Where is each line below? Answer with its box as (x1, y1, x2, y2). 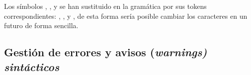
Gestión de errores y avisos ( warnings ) (4, 44, 207, 60)
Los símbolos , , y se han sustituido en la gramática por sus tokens (4, 1, 207, 11)
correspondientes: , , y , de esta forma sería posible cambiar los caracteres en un (4, 10, 248, 21)
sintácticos (4, 59, 60, 74)
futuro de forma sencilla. (4, 20, 79, 31)
